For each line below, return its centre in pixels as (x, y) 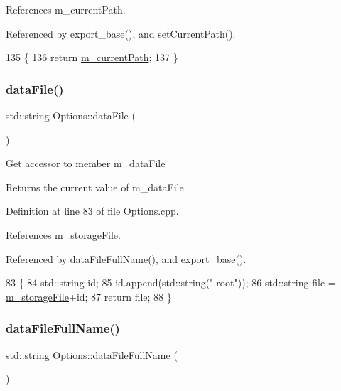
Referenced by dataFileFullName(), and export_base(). (126, 258)
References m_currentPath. (66, 9)
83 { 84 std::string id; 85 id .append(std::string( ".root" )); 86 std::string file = (171, 283)
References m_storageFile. (63, 234)
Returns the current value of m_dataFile (95, 187)
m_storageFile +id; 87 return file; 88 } (89, 296)
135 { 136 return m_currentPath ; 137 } (92, 57)
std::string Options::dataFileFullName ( (92, 354)
